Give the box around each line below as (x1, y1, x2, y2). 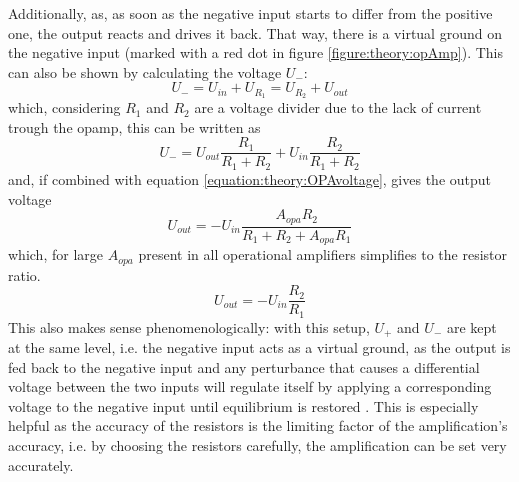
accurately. (8, 454, 74, 475)
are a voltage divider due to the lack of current (194, 97, 482, 118)
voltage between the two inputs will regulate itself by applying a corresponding (8, 376, 492, 397)
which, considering (8, 97, 121, 118)
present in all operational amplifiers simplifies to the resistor (138, 244, 508, 265)
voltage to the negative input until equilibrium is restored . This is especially (8, 395, 479, 416)
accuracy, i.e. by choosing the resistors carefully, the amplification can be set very (8, 435, 507, 456)
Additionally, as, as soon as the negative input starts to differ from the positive (8, 3, 493, 23)
